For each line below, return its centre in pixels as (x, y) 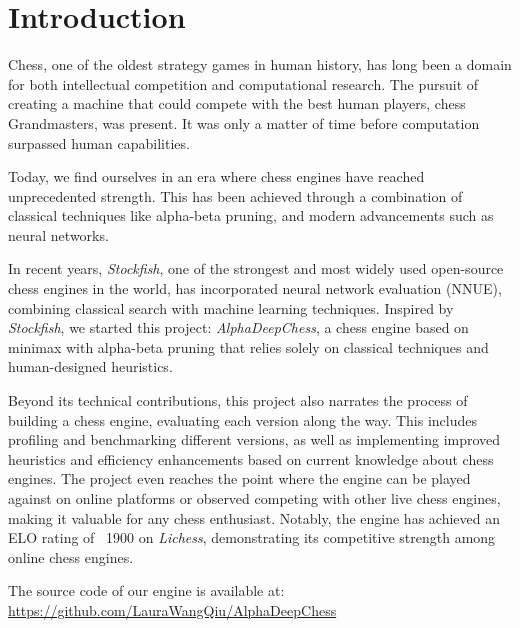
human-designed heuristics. (90, 366)
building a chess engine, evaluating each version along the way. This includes (243, 419)
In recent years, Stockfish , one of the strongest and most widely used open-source (256, 268)
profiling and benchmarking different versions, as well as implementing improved (254, 439)
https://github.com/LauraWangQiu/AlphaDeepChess (172, 609)
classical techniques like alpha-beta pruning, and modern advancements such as (251, 215)
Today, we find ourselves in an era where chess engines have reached (216, 176)
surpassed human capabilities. (99, 142)
